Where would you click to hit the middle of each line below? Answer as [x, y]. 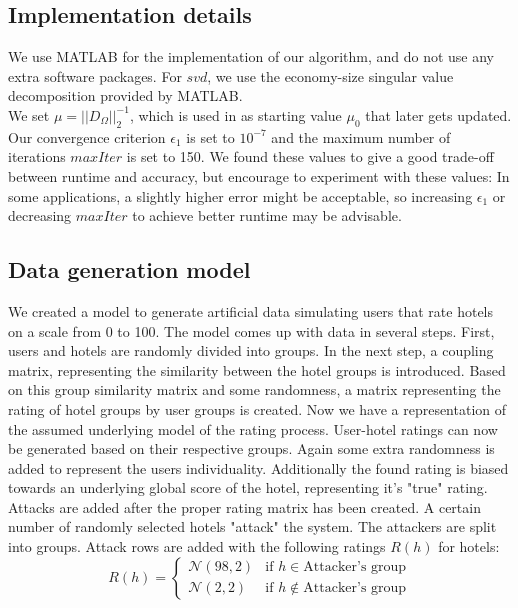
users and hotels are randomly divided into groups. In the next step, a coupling [251, 350]
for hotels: [469, 546]
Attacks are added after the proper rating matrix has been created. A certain [244, 506]
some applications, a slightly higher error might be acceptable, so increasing [240, 195]
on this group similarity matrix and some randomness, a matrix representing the [254, 389]
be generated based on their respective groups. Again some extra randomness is [251, 448]
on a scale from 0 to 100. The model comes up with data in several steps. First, [251, 330]
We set [29, 114]
